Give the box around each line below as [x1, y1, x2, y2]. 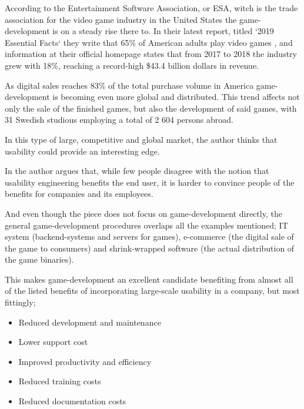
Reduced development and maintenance [18, 316, 161, 328]
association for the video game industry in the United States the [5, 13, 237, 25]
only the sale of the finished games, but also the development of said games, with [5, 102, 297, 114]
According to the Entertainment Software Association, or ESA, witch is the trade [5, 2, 298, 14]
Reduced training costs [18, 375, 101, 387]
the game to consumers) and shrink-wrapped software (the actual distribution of [5, 242, 295, 254]
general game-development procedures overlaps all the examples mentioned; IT [5, 219, 288, 231]
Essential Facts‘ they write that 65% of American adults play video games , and [5, 36, 293, 48]
